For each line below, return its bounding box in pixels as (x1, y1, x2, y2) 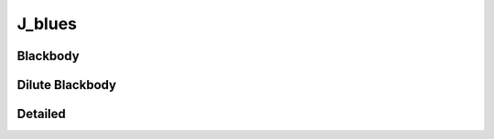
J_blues (16, 14, 78, 34)
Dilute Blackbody (16, 77, 117, 93)
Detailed (16, 106, 66, 122)
